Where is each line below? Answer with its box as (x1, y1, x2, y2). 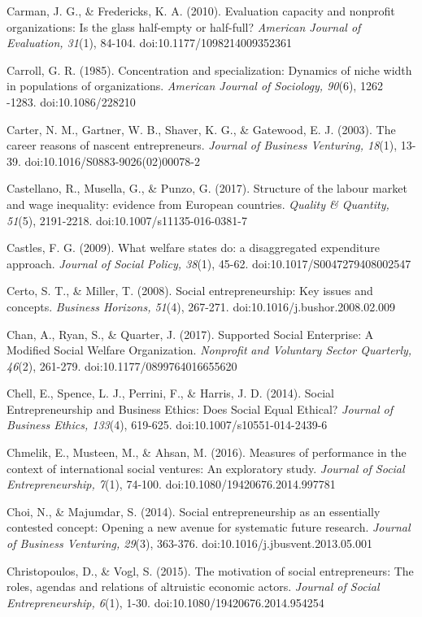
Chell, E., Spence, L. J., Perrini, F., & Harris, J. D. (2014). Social (7, 385, 334, 402)
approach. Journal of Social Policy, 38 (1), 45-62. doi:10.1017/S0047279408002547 (7, 254, 411, 272)
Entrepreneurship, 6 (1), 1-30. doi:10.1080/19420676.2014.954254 (7, 593, 324, 610)
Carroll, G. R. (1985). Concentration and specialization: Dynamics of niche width (7, 61, 412, 78)
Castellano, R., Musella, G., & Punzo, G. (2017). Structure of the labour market (7, 180, 407, 197)
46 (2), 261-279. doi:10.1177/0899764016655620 (7, 357, 237, 374)
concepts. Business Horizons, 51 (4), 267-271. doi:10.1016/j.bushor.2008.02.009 (7, 298, 396, 315)
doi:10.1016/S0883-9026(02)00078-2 (24, 152, 201, 169)
